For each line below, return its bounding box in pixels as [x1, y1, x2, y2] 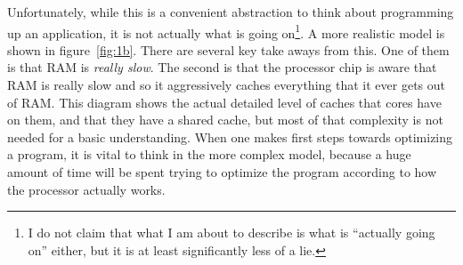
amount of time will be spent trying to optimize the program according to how [7, 163, 437, 181]
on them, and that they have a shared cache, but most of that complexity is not [7, 110, 443, 129]
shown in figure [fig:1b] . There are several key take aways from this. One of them [7, 40, 450, 59]
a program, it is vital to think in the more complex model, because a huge [7, 145, 411, 164]
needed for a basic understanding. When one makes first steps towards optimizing [7, 127, 453, 146]
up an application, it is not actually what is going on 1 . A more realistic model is [7, 20, 445, 42]
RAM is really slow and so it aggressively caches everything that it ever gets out [7, 76, 445, 94]
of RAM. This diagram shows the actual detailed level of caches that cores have [7, 92, 442, 111]
